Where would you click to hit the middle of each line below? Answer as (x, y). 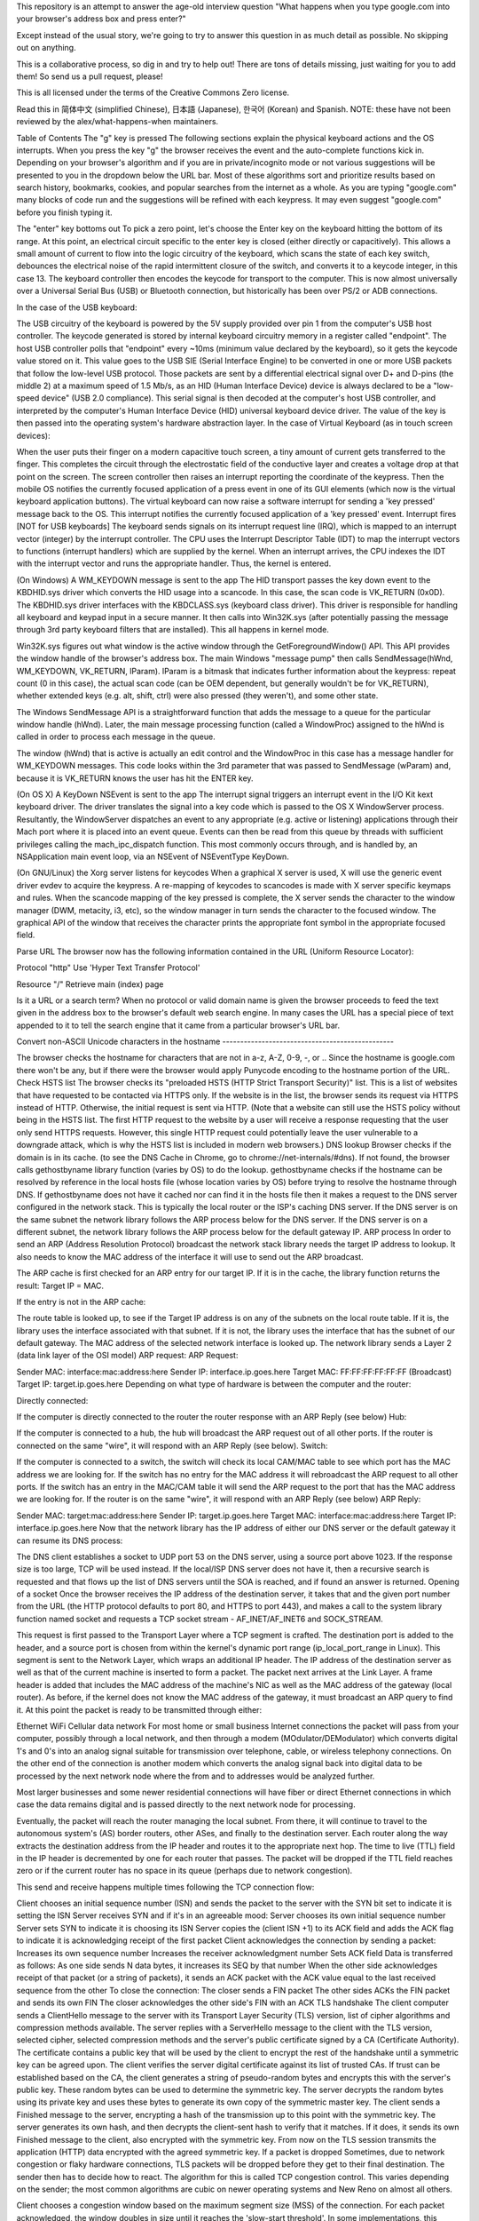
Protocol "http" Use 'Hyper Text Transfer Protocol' (108, 967)
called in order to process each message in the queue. (116, 736)
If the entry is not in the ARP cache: (81, 1302)
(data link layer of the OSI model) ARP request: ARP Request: (127, 1356)
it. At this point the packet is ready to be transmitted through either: (139, 1709)
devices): (33, 435)
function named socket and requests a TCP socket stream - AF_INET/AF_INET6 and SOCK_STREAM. (200, 1619)
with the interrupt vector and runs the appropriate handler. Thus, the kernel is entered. (174, 563)
